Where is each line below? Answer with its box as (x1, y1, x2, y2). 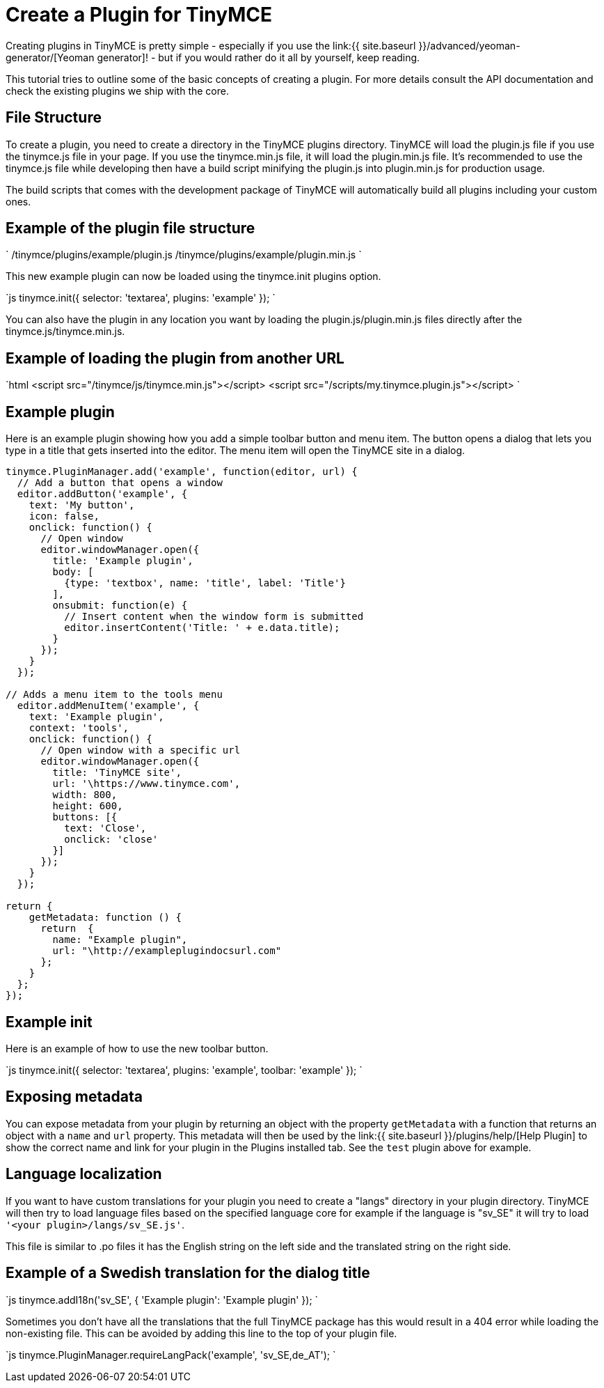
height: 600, (52, 800, 123, 812)
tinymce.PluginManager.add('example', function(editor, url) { (6, 466, 358, 478)
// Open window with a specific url (40, 744, 241, 756)
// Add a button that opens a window (17, 477, 223, 489)
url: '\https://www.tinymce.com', (52, 778, 241, 790)
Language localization (6, 1165, 162, 1183)
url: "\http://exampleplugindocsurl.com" (52, 945, 282, 957)
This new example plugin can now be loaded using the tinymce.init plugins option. (6, 270, 381, 283)
